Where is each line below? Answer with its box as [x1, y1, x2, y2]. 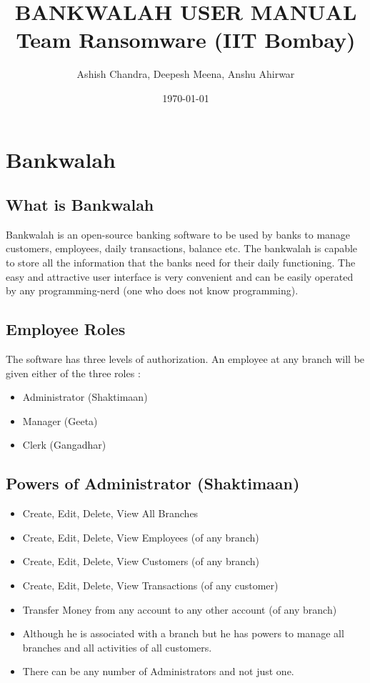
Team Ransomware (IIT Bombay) [16, 25, 356, 54]
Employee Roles [6, 318, 126, 340]
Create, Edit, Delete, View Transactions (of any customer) [22, 578, 279, 593]
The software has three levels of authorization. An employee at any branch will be [6, 352, 365, 367]
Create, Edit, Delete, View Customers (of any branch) [22, 554, 259, 569]
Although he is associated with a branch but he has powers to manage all [22, 626, 344, 641]
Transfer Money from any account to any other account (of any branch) [22, 602, 337, 617]
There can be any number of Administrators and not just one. [22, 664, 294, 679]
